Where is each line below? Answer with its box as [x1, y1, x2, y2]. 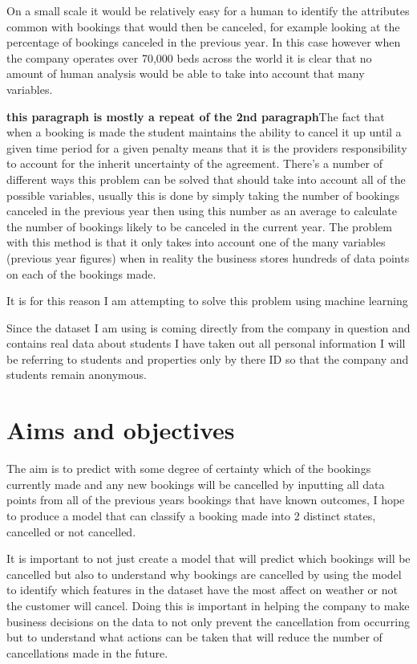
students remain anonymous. [6, 366, 147, 383]
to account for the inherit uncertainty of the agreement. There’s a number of [6, 155, 383, 172]
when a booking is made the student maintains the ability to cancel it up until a [6, 124, 402, 141]
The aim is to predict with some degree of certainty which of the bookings [6, 460, 371, 477]
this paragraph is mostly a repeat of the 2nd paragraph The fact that [6, 108, 385, 124]
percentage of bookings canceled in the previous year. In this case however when [6, 34, 401, 51]
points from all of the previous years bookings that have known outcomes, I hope [6, 491, 405, 508]
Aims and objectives [6, 413, 235, 446]
